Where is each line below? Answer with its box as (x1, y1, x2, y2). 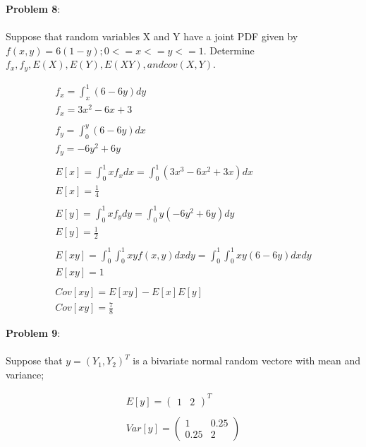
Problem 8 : (6, 1, 61, 16)
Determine (209, 42, 255, 57)
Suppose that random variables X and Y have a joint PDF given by (6, 29, 298, 44)
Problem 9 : (6, 325, 61, 340)
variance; (6, 366, 44, 381)
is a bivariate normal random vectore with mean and (133, 353, 360, 368)
